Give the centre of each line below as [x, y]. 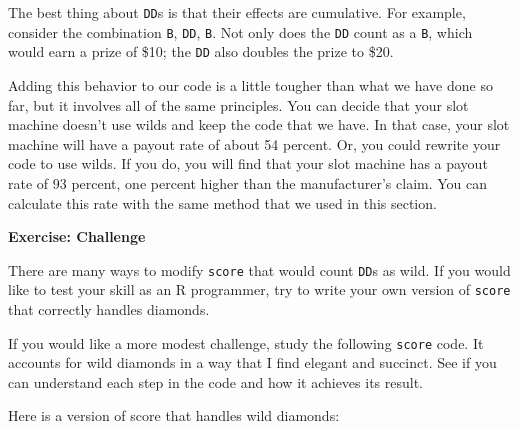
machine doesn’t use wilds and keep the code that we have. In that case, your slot [259, 124]
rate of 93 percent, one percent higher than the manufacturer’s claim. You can [248, 182]
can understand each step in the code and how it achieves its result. [215, 381]
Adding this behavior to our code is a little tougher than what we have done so [250, 84]
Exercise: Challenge [77, 236]
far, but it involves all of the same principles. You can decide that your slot [238, 104]
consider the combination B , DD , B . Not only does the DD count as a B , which [240, 31]
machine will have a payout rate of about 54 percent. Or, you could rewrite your [254, 143]
